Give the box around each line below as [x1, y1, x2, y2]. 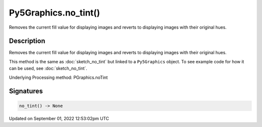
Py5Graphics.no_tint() [9, 7, 100, 18]
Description [9, 37, 46, 45]
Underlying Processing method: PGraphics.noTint [9, 74, 108, 80]
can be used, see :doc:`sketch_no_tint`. [9, 66, 87, 72]
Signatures [9, 87, 43, 95]
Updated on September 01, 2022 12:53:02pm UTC [9, 115, 109, 121]
